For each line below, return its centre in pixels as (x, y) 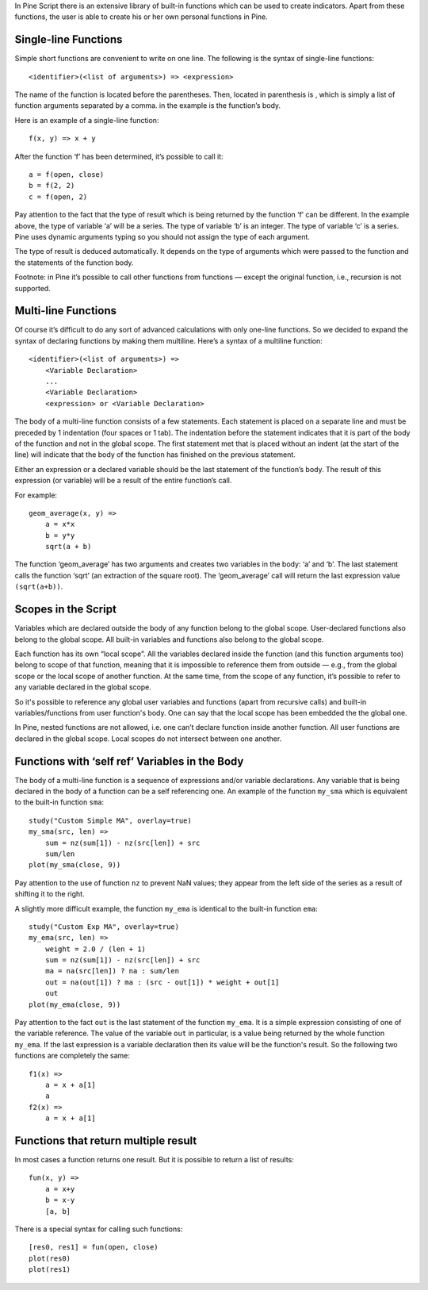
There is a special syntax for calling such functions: (99, 1229)
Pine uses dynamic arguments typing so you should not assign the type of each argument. (162, 236)
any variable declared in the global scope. (83, 687)
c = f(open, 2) (58, 197)
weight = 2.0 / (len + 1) (96, 949)
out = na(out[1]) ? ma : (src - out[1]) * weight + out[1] (162, 982)
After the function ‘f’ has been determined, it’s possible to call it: (119, 156)
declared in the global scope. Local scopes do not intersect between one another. (148, 739)
